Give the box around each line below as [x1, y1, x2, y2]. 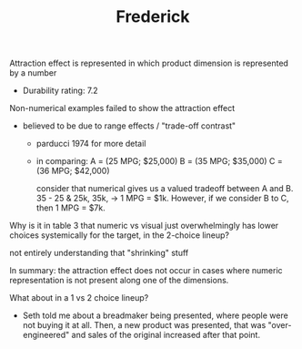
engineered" [22, 330, 70, 341]
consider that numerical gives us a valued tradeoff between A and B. [35, 183, 294, 194]
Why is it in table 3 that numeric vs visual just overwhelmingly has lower [9, 221, 279, 231]
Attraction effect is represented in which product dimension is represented [9, 57, 289, 69]
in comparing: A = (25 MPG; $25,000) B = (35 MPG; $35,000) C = [35, 156, 284, 167]
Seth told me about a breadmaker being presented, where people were [22, 310, 288, 321]
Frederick [116, 6, 190, 27]
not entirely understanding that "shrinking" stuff [9, 248, 189, 259]
